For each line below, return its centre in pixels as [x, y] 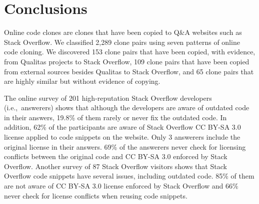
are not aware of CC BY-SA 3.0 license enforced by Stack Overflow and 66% [121, 186]
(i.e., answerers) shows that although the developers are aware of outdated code [127, 107]
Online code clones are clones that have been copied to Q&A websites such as [123, 32]
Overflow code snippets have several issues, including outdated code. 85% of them [129, 176]
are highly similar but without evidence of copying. [82, 81]
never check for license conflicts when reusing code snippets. [96, 195]
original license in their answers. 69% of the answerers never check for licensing [125, 146]
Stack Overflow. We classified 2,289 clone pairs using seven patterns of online [122, 42]
